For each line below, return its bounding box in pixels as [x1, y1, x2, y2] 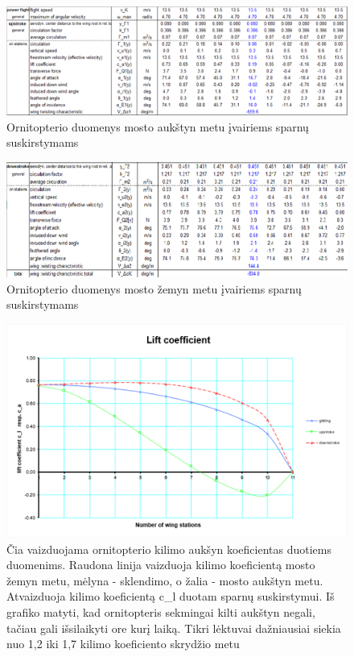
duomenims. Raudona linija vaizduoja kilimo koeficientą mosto [6, 556, 315, 573]
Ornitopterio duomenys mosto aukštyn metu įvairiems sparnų [6, 118, 309, 135]
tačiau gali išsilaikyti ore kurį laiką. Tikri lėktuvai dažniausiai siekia [6, 619, 341, 636]
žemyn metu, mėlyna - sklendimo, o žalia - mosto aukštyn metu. [6, 572, 323, 588]
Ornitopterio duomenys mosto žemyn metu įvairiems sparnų [6, 280, 302, 297]
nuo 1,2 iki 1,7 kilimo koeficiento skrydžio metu [6, 635, 240, 652]
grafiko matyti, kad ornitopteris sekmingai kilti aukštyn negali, [6, 604, 315, 621]
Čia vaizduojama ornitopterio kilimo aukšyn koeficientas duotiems [6, 540, 331, 557]
